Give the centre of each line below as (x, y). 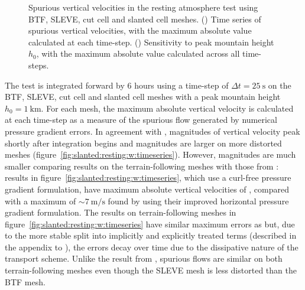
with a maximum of (40, 201)
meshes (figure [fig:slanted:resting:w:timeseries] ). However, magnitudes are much (150, 154)
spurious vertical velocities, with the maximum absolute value (140, 30)
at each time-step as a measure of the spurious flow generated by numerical (141, 120)
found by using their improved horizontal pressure (198, 201)
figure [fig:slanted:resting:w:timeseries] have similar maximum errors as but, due (150, 224)
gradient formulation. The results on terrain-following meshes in (121, 212)
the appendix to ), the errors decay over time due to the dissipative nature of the (152, 247)
